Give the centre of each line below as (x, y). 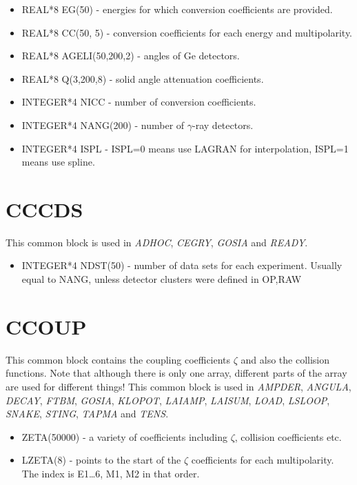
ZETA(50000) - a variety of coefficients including (124, 436)
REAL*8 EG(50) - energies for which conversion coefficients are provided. (177, 9)
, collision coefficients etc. (288, 436)
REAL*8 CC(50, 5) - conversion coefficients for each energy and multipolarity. (187, 32)
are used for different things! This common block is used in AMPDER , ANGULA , (178, 386)
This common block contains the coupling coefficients (118, 359)
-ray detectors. (223, 125)
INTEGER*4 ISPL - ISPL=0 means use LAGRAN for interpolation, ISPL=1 (185, 148)
